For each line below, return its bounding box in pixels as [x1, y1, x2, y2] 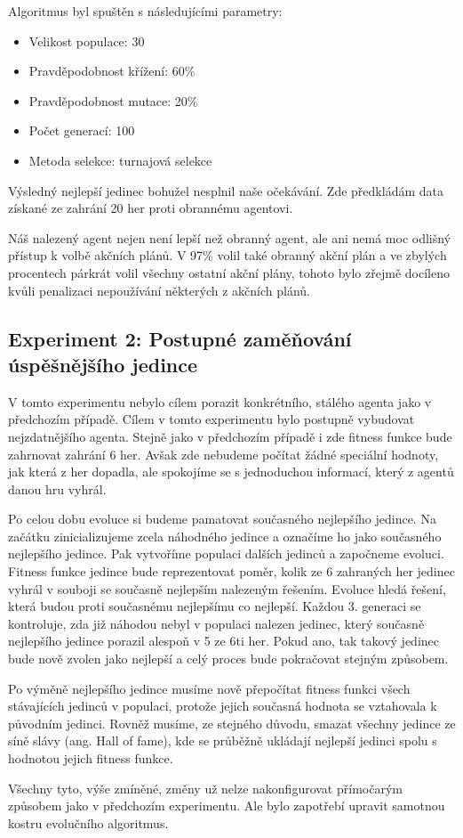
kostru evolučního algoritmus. [8, 813, 169, 832]
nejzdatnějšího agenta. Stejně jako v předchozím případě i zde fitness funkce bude [8, 427, 452, 445]
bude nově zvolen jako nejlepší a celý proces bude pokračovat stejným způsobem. [8, 649, 449, 668]
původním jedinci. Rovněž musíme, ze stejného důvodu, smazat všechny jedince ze [8, 713, 456, 732]
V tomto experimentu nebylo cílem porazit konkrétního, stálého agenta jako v [8, 392, 432, 411]
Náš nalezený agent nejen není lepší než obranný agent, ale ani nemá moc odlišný [8, 228, 451, 247]
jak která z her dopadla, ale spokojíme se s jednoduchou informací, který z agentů [8, 462, 454, 481]
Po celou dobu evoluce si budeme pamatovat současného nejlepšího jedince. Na [8, 509, 436, 528]
